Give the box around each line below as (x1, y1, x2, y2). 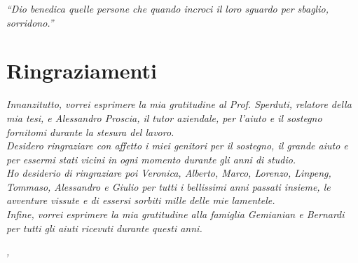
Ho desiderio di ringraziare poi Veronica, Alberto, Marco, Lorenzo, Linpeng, (6, 166, 331, 180)
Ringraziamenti (6, 56, 157, 85)
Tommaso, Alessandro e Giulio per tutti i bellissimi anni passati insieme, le (6, 179, 331, 194)
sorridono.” (6, 15, 54, 29)
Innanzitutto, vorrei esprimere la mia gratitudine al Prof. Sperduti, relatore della (6, 97, 352, 112)
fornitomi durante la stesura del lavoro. (6, 124, 174, 139)
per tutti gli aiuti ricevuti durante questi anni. (6, 220, 202, 235)
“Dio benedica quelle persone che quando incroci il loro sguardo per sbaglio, (6, 1, 329, 15)
